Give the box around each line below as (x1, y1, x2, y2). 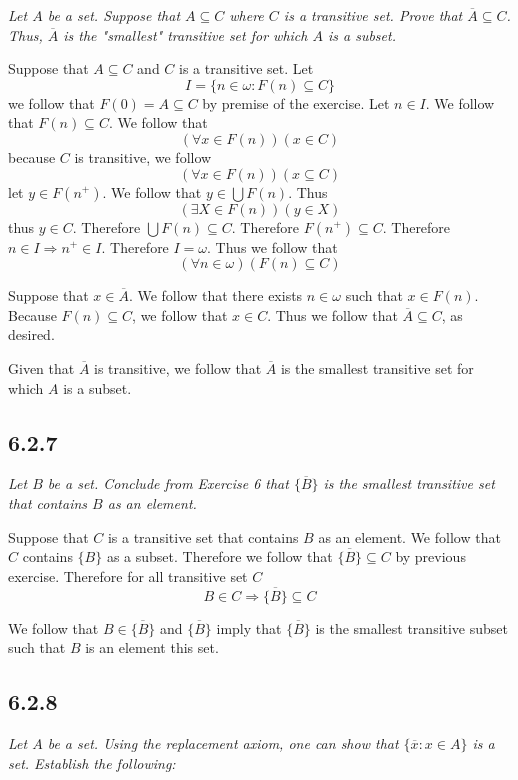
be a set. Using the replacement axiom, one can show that (47, 732, 399, 753)
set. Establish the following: (8, 752, 176, 773)
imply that (216, 617, 282, 638)
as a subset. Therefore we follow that (106, 546, 333, 567)
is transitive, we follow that (94, 357, 262, 378)
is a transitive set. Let (179, 58, 314, 79)
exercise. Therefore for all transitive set (8, 565, 248, 586)
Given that (8, 357, 75, 378)
